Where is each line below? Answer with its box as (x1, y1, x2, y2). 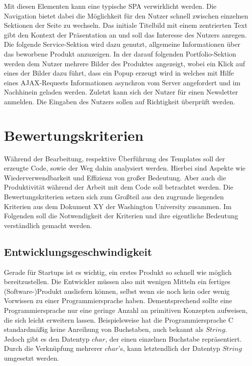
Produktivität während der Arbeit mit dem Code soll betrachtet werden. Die (4, 182, 233, 192)
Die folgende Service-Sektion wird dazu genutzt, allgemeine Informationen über (4, 39, 240, 49)
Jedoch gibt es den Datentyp (4, 333, 90, 344)
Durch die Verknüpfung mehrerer (4, 343, 103, 353)
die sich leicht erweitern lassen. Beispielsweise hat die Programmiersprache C (4, 314, 233, 325)
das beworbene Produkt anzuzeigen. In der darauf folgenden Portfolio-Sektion (4, 48, 236, 58)
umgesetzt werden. (4, 352, 59, 363)
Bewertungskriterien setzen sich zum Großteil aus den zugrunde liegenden (4, 192, 224, 202)
